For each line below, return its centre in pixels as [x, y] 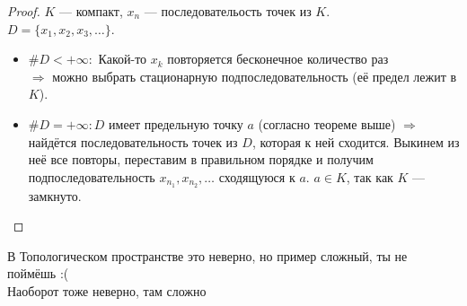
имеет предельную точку [176, 123]
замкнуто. [55, 195]
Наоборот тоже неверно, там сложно [107, 290]
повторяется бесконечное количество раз [278, 59]
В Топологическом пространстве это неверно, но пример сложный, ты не [207, 255]
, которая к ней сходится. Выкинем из [356, 141]
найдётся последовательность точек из [133, 141]
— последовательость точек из [228, 11]
